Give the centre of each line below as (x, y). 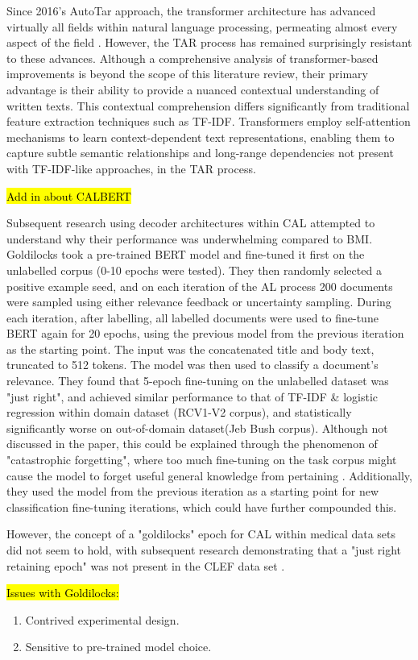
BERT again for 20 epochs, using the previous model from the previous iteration (205, 333)
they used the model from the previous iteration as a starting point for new (193, 491)
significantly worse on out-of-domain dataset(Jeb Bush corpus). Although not (197, 428)
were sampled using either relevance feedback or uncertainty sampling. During (199, 302)
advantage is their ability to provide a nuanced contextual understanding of (193, 89)
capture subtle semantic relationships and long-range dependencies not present (200, 153)
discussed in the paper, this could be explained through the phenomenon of (192, 444)
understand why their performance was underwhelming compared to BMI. (190, 238)
